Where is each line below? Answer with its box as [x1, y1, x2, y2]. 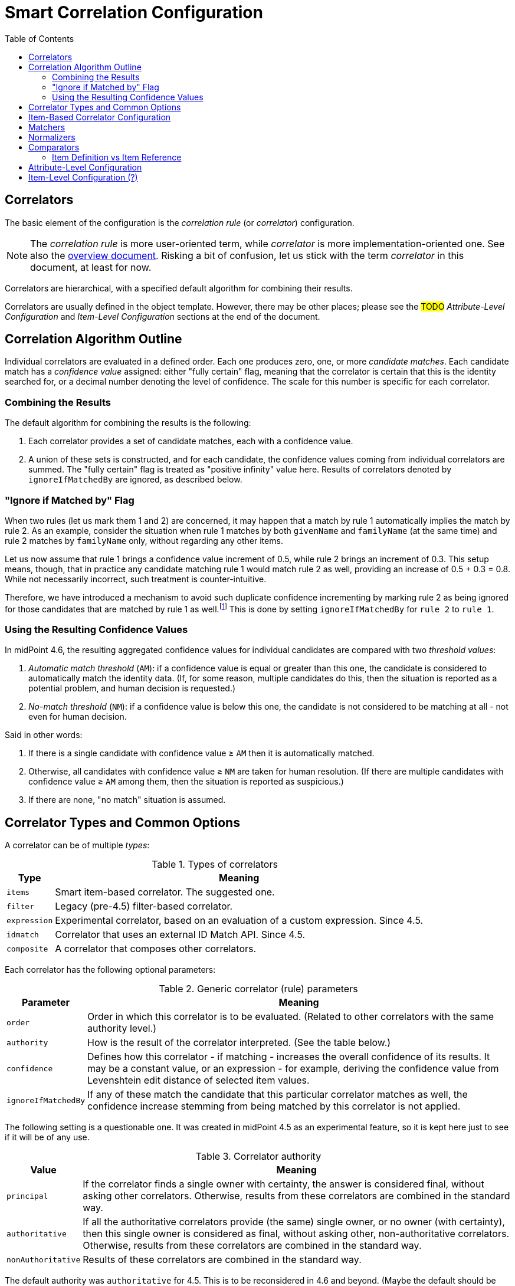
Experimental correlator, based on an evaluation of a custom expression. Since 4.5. [55, 914, 424, 927]
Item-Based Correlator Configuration [28, 111, 171, 122]
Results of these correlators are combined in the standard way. [83, 1254, 362, 1266]
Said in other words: [5, 730, 83, 740]
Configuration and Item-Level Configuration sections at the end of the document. [5, 311, 320, 321]
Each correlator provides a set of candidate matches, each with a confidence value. [28, 436, 353, 447]
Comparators [28, 142, 80, 152]
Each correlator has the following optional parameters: [5, 964, 216, 975]
